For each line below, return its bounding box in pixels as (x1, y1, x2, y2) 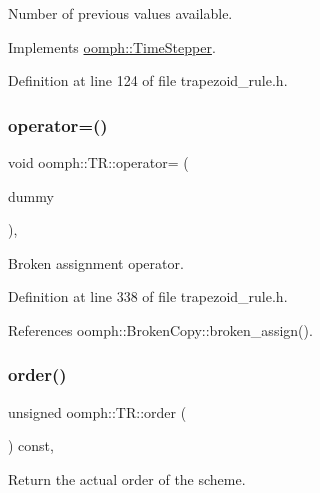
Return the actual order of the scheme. (8, 468, 246, 489)
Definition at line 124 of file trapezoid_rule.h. (8, 70, 288, 91)
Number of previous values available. (8, 3, 233, 23)
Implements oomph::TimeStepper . (8, 36, 216, 57)
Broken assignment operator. (8, 252, 184, 273)
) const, (8, 435, 54, 456)
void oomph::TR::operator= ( (8, 152, 189, 172)
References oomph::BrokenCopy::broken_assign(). (8, 319, 313, 340)
